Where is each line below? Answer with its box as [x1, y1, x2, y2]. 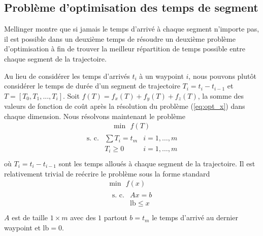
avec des [70, 212, 96, 223]
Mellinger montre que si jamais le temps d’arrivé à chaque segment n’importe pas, [4, 23, 259, 34]
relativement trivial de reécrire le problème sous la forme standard [4, 168, 210, 179]
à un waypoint [139, 70, 184, 81]
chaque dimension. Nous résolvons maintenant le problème [4, 110, 185, 121]
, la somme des [198, 90, 244, 101]
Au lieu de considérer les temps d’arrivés [4, 70, 130, 81]
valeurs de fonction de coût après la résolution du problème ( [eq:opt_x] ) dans [4, 101, 245, 111]
